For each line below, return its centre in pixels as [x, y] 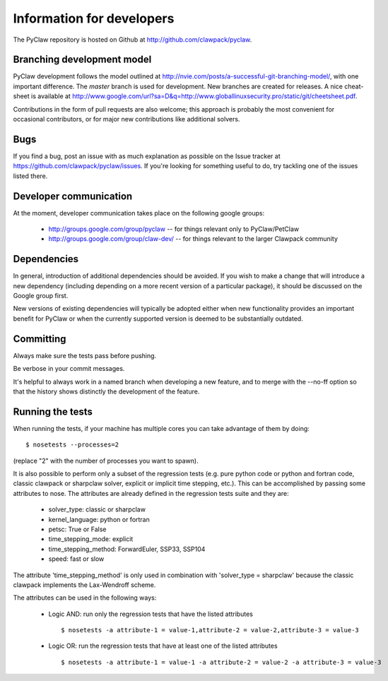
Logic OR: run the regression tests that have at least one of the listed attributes [163, 646]
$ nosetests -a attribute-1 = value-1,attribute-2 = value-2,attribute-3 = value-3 [210, 630]
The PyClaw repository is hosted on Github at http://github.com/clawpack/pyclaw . [133, 40]
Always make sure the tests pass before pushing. [85, 355]
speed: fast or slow [76, 559]
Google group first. [41, 296]
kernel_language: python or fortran [99, 519]
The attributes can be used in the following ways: [85, 598]
